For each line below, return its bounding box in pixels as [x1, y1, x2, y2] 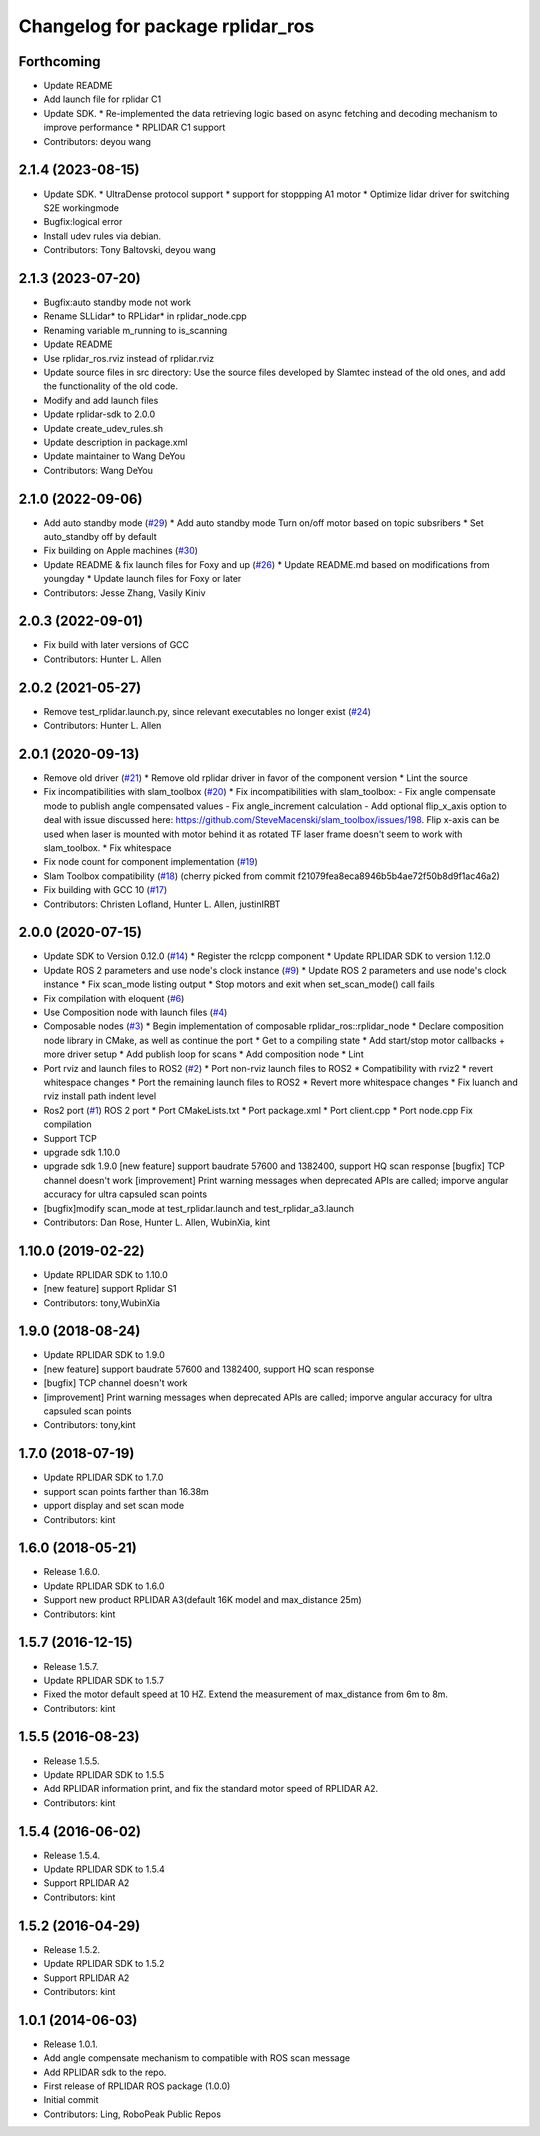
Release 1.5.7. [43, 1660, 99, 1672]
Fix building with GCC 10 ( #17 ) [43, 884, 168, 896]
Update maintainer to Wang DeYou [43, 450, 185, 462]
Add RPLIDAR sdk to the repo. [43, 2066, 167, 2078]
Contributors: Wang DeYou [43, 464, 154, 476]
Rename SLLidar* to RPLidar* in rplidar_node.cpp [43, 310, 247, 322]
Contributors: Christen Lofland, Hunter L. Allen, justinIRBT [43, 898, 281, 910]
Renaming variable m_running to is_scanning [43, 324, 228, 336]
